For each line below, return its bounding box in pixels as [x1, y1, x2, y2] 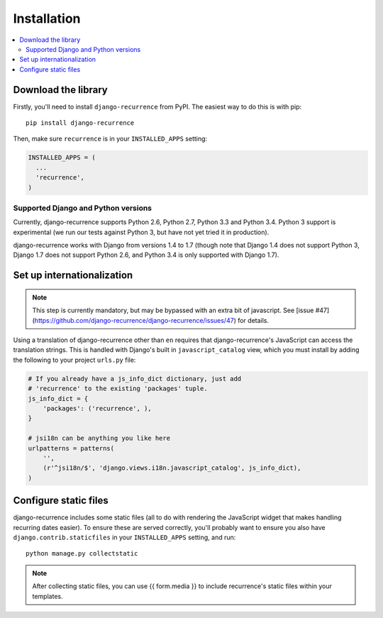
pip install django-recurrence [26, 119, 135, 127]
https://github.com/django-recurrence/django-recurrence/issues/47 [34, 316, 234, 324]
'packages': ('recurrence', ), [43, 404, 152, 412]
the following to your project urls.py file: [13, 355, 136, 364]
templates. [32, 592, 63, 600]
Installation [13, 11, 81, 26]
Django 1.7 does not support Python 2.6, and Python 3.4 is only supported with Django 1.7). [13, 250, 279, 259]
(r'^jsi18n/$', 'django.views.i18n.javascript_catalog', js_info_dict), [43, 464, 301, 472]
